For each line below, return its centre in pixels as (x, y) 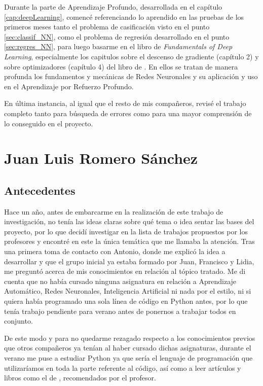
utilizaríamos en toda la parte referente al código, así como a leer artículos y (123, 367)
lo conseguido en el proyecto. (49, 123)
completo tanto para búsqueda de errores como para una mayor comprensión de (128, 113)
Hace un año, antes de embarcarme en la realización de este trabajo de (114, 211)
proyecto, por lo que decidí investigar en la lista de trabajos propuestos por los (126, 231)
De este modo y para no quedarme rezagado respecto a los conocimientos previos (130, 338)
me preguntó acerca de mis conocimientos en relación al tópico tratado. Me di (125, 271)
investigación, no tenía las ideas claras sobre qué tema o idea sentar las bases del (129, 221)
